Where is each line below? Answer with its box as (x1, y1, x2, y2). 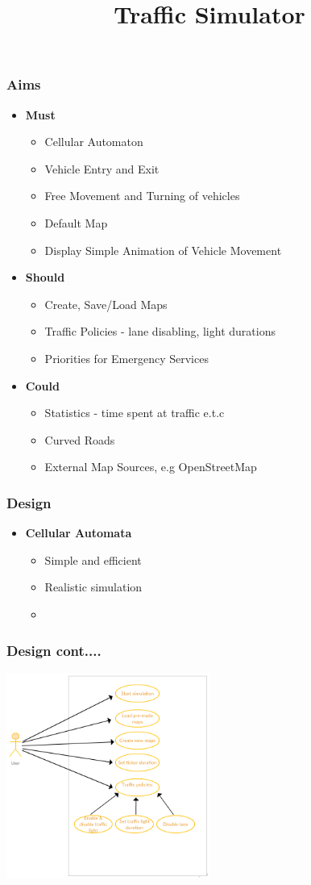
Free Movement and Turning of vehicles (44, 187, 240, 204)
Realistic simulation (44, 578, 143, 595)
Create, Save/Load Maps (44, 295, 168, 312)
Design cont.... (6, 640, 102, 660)
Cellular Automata (25, 524, 132, 541)
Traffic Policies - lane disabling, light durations (44, 323, 276, 340)
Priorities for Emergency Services (44, 350, 209, 367)
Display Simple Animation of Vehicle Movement (44, 241, 282, 258)
